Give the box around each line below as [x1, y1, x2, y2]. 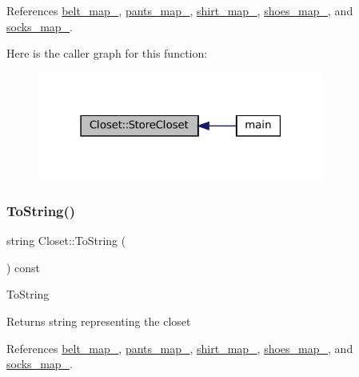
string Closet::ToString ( [6, 232, 126, 249]
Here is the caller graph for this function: [6, 45, 208, 62]
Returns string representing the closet [6, 312, 191, 329]
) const [6, 259, 41, 275]
